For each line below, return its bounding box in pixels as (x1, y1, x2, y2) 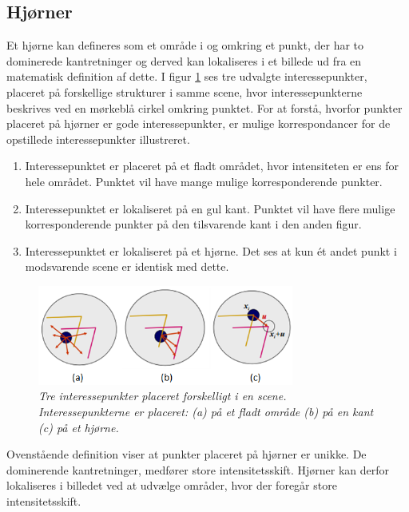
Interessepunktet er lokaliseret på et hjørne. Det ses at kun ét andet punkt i (25, 242, 397, 259)
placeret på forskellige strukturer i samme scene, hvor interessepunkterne (6, 83, 363, 100)
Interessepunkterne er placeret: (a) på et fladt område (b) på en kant (38, 403, 374, 420)
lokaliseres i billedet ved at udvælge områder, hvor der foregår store (6, 477, 337, 494)
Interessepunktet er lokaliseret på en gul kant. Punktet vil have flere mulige (25, 200, 395, 216)
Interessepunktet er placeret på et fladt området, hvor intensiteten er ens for (25, 157, 399, 174)
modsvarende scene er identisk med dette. (25, 258, 229, 275)
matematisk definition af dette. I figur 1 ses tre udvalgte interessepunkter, (6, 68, 367, 85)
